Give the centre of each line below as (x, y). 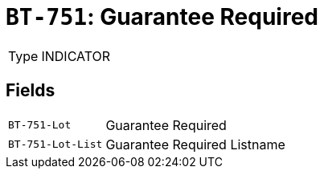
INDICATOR (76, 56)
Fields (31, 91)
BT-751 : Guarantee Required (162, 17)
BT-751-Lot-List (55, 144)
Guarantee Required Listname (195, 144)
